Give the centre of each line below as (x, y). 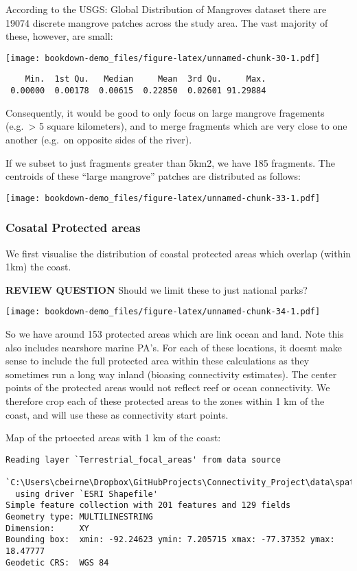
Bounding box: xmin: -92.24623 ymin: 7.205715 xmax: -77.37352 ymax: (170, 540)
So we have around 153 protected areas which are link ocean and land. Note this (175, 334)
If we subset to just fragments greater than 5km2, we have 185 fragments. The (170, 162)
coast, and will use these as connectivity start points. (117, 414)
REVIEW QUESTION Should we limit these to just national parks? (157, 289)
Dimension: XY (47, 528)
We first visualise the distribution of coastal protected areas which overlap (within (178, 253)
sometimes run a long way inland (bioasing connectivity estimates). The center (171, 374)
